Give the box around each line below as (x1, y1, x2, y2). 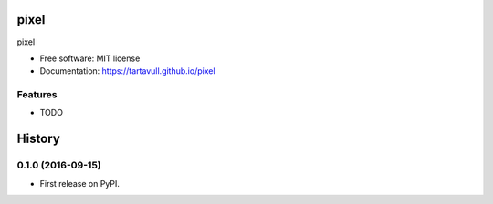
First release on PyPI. (39, 178, 121, 189)
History (16, 131, 61, 147)
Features (16, 88, 58, 101)
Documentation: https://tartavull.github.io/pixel (39, 66, 215, 76)
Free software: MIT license (39, 53, 141, 64)
